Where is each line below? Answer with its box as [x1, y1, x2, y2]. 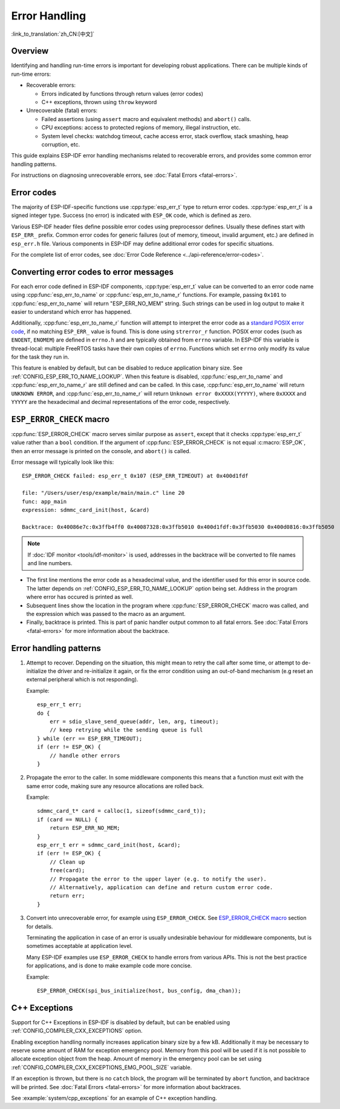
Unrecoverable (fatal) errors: [26, 107, 98, 114]
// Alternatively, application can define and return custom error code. [49, 884, 273, 890]
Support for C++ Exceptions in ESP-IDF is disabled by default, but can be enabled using [11, 1018, 230, 1026]
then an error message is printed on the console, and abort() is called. [11, 447, 191, 454]
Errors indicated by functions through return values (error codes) [41, 90, 204, 97]
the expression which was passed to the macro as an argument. [26, 610, 186, 617]
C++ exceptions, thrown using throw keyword [41, 99, 157, 106]
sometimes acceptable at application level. [26, 942, 133, 950]
